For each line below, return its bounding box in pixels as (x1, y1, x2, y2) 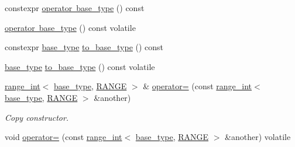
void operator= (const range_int (5, 131, 122, 143)
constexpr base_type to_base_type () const (5, 41, 164, 53)
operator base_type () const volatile (5, 21, 136, 33)
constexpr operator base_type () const (5, 2, 145, 13)
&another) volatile (225, 131, 291, 143)
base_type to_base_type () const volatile (5, 60, 155, 72)
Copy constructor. (5, 111, 69, 123)
